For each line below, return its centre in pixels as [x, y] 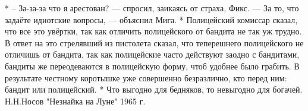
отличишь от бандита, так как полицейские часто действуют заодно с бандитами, [152, 54]
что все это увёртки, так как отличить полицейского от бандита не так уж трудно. [153, 31]
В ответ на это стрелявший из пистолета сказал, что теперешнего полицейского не [154, 42]
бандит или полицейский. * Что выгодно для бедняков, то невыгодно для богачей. [154, 89]
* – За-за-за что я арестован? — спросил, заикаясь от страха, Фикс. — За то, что [152, 8]
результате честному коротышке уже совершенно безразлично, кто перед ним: [146, 77]
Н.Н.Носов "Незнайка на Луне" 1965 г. [75, 101]
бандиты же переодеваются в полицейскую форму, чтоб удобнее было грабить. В [152, 66]
